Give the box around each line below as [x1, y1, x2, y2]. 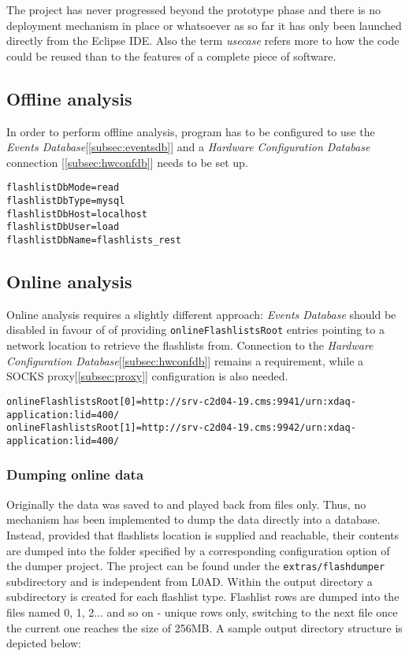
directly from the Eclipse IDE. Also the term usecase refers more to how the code [6, 32, 400, 49]
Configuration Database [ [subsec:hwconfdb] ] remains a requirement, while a [6, 352, 364, 369]
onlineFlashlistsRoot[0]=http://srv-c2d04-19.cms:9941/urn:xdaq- [6, 395, 356, 407]
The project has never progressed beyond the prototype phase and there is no [6, 2, 381, 17]
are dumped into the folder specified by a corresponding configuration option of [6, 542, 390, 558]
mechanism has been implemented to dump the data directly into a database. [6, 511, 381, 528]
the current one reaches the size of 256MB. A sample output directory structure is [6, 619, 403, 636]
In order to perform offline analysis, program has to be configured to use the [6, 123, 375, 139]
